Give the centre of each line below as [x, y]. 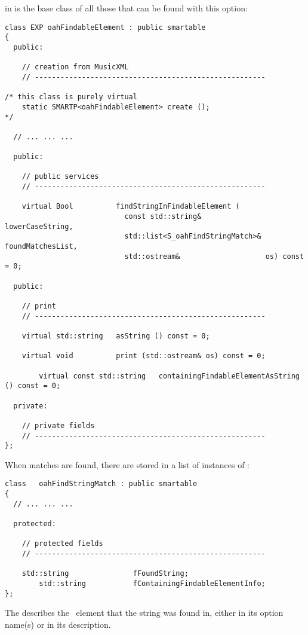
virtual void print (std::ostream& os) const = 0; [144, 356]
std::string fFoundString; [105, 574]
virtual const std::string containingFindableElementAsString [169, 376]
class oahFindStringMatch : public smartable [101, 484]
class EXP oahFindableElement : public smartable [105, 27]
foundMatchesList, [41, 247]
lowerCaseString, [39, 226]
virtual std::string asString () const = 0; [116, 336]
